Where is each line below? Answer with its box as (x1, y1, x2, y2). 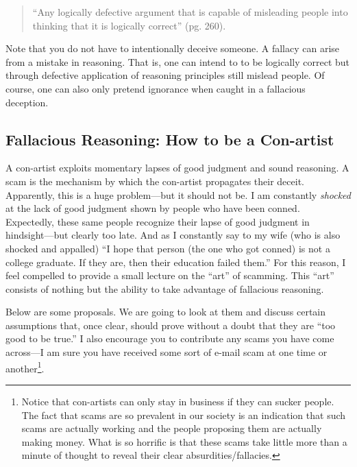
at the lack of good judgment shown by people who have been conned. (5, 201, 300, 215)
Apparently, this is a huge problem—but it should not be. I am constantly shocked (5, 187, 352, 202)
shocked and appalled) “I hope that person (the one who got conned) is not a (5, 241, 330, 255)
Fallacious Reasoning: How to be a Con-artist (5, 128, 334, 149)
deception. (5, 95, 49, 109)
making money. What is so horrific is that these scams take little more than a (21, 434, 347, 448)
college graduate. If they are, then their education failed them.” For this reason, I (5, 254, 346, 269)
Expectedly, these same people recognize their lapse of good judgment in (5, 214, 310, 228)
